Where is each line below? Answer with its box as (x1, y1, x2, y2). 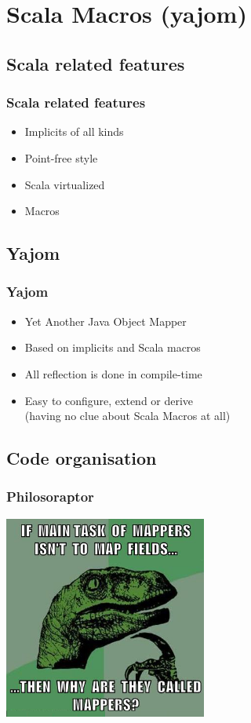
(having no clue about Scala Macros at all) (24, 407, 231, 424)
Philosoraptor (6, 487, 94, 506)
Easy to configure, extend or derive (24, 392, 194, 408)
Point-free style (24, 149, 98, 166)
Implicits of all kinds (24, 123, 124, 140)
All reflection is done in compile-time (24, 365, 202, 382)
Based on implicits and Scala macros (24, 339, 201, 356)
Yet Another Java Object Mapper (24, 312, 187, 329)
